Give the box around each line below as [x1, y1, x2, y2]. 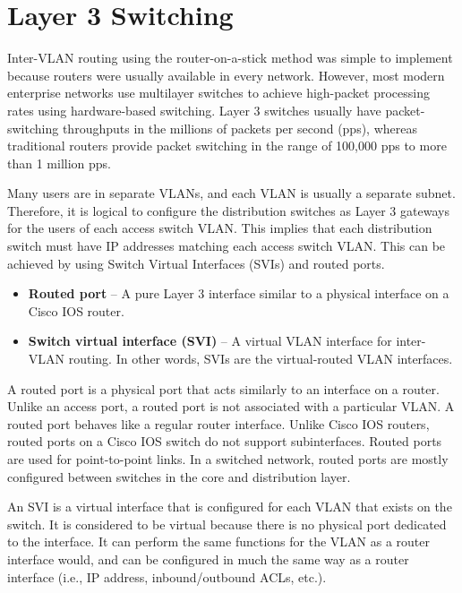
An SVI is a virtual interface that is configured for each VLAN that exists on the [7, 497, 452, 516]
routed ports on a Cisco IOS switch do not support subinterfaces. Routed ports [7, 432, 442, 451]
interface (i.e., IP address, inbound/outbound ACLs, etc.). [7, 567, 327, 586]
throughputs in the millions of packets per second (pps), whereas [62, 118, 417, 137]
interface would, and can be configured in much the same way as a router [7, 549, 409, 568]
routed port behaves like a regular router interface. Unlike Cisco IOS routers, [7, 414, 430, 433]
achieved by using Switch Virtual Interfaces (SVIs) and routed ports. [7, 254, 385, 272]
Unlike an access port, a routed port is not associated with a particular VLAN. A [7, 397, 455, 416]
